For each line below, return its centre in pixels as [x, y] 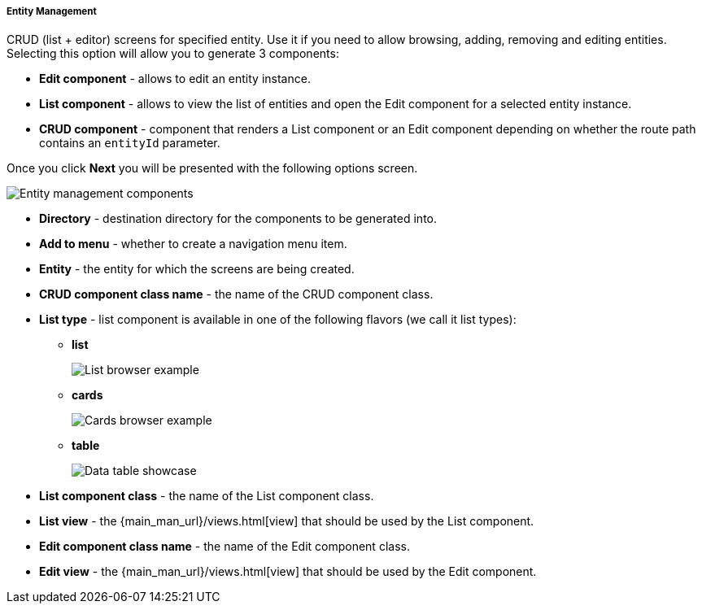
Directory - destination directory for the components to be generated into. [238, 219]
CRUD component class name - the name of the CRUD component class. [236, 294]
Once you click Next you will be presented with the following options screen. [212, 168]
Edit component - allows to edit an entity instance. [175, 79]
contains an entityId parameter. [130, 143]
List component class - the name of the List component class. [207, 496]
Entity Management [52, 11]
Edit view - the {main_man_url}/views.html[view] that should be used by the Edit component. [288, 572]
